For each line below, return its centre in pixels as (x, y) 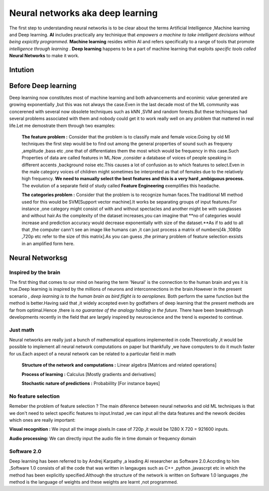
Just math (22, 330)
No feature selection (34, 396)
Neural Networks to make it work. (44, 56)
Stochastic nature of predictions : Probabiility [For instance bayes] (91, 383)
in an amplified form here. (48, 244)
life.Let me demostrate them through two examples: (62, 125)
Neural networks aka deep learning (83, 13)
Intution (22, 70)
